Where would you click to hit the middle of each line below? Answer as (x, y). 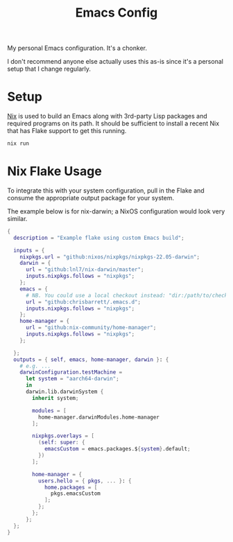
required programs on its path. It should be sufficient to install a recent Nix (113, 123)
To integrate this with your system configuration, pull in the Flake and (106, 190)
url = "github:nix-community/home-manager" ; (91, 328)
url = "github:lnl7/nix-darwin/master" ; (85, 270)
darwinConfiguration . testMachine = (71, 372)
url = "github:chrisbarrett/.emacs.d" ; (83, 302)
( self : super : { (61, 443)
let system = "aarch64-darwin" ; (72, 379)
